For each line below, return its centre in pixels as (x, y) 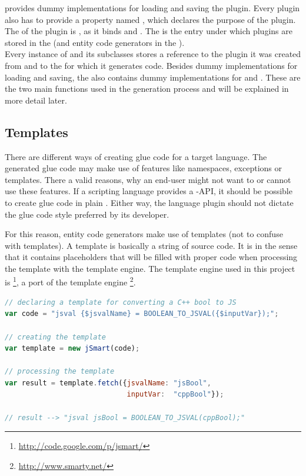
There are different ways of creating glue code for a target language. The (136, 156)
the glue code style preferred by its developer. (87, 214)
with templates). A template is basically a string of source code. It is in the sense (151, 245)
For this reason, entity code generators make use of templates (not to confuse (144, 234)
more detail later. (36, 100)
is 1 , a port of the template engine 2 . (70, 281)
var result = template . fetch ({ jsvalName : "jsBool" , (108, 383)
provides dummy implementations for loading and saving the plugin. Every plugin (152, 8)
